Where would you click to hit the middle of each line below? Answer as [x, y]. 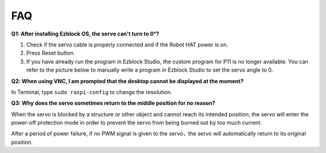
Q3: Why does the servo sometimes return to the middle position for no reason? [113, 103]
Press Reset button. [51, 53]
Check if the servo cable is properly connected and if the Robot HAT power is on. [127, 45]
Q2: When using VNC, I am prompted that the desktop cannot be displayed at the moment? [127, 81]
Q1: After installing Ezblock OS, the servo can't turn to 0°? [85, 34]
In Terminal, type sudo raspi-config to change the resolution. [91, 92]
